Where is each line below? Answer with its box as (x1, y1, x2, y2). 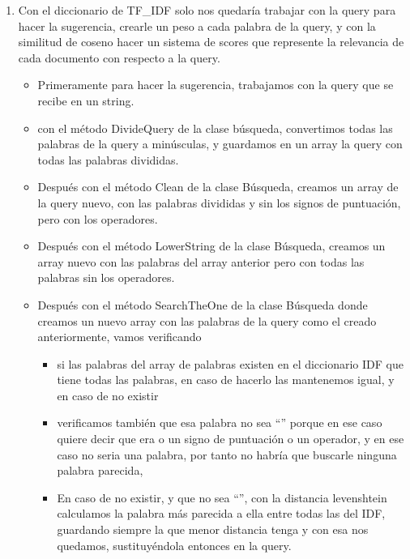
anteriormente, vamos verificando (37, 328, 202, 345)
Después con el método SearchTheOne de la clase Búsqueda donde (37, 296, 368, 313)
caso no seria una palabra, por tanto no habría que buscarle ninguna (57, 446, 397, 463)
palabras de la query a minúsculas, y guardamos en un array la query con (37, 135, 403, 152)
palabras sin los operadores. (37, 269, 175, 286)
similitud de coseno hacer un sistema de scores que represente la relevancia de (18, 33, 404, 50)
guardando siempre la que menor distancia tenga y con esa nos (57, 521, 369, 538)
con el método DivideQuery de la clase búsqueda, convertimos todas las (37, 119, 393, 136)
